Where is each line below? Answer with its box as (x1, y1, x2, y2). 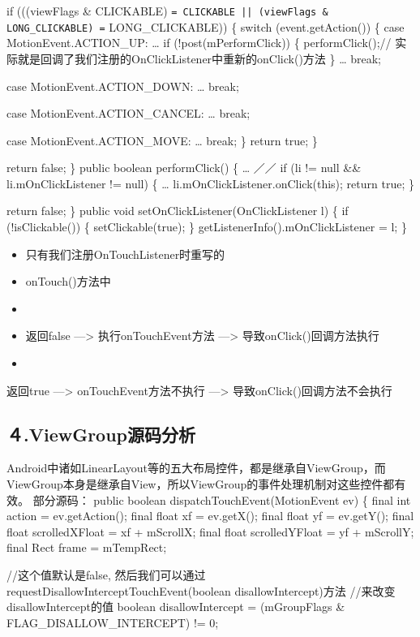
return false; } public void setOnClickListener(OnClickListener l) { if (6, 202, 349, 219)
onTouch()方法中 (25, 273, 111, 290)
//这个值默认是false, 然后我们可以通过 (6, 566, 206, 583)
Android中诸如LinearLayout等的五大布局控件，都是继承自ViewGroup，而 (6, 459, 386, 476)
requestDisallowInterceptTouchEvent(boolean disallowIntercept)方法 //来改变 (6, 582, 396, 599)
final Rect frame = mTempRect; (6, 539, 167, 556)
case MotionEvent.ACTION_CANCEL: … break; (6, 105, 251, 122)
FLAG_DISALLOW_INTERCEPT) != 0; (6, 613, 219, 631)
